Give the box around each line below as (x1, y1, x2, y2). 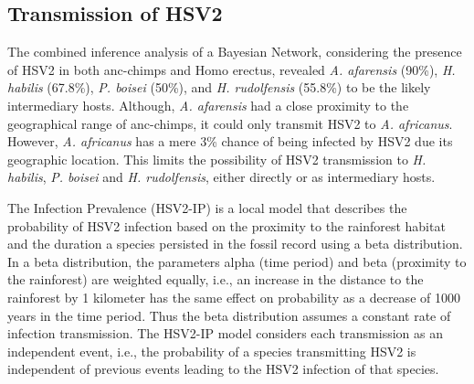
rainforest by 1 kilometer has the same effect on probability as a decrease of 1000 (7, 287, 460, 306)
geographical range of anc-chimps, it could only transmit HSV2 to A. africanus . (7, 113, 453, 133)
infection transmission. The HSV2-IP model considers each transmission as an (7, 324, 443, 343)
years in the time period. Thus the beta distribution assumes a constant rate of (7, 305, 451, 325)
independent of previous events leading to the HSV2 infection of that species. (7, 359, 439, 379)
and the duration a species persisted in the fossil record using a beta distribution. (7, 234, 463, 253)
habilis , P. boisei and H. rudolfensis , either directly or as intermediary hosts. (7, 167, 436, 187)
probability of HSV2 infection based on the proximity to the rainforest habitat (7, 216, 446, 235)
